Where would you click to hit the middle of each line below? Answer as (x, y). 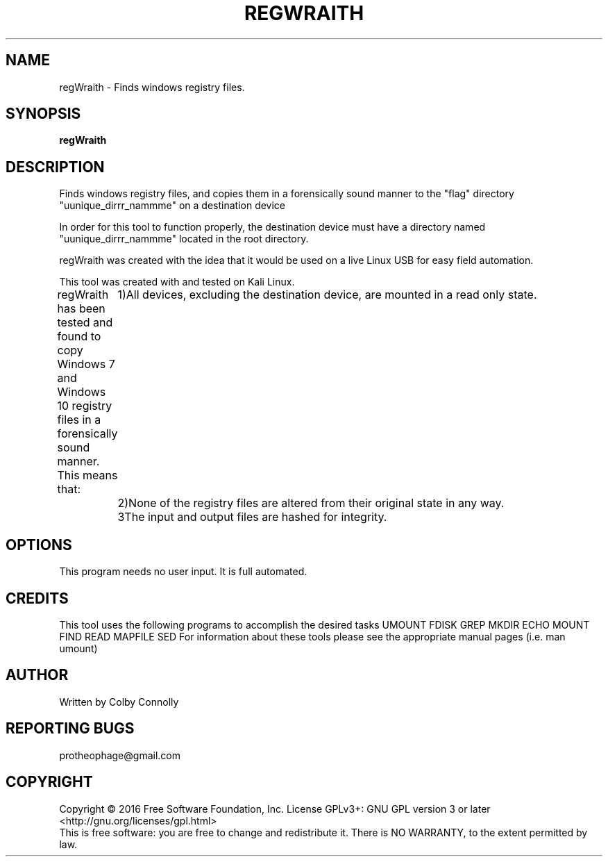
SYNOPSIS (43, 114)
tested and (85, 323)
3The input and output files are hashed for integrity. (252, 517)
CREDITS (37, 598)
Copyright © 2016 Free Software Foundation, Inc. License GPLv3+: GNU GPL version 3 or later (275, 809)
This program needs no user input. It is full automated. (183, 572)
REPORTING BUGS (70, 729)
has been (81, 309)
